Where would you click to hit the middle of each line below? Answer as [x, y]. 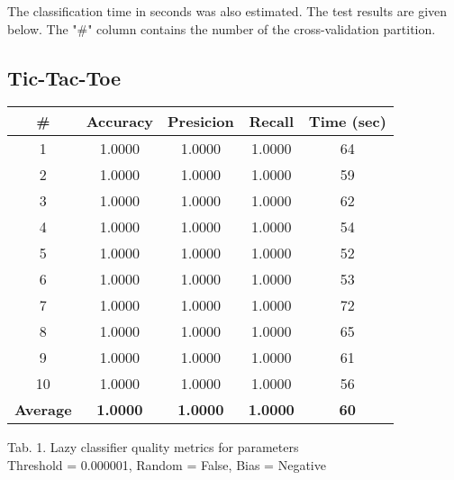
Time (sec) [347, 122]
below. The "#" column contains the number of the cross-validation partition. [222, 28]
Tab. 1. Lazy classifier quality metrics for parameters [153, 447]
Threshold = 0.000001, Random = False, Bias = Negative [167, 464]
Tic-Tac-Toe [64, 77]
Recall [272, 122]
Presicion [201, 122]
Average [43, 410]
